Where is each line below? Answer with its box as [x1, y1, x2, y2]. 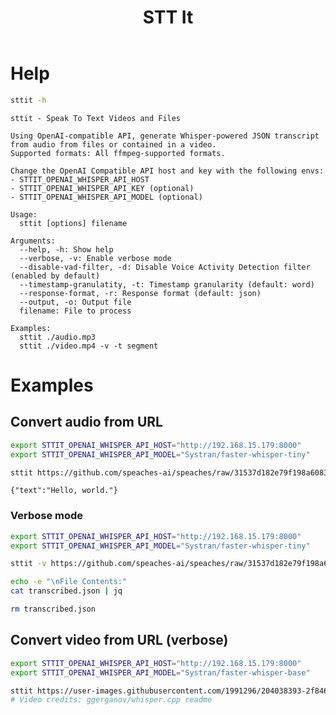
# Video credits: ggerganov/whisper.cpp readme [10, 695, 213, 705]
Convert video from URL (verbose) [10, 632, 229, 649]
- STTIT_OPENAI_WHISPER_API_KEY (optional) [10, 183, 195, 193]
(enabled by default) [10, 271, 101, 281]
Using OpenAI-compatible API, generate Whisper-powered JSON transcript [10, 131, 320, 141]
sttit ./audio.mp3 [19, 332, 97, 342]
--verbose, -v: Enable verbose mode [19, 253, 172, 263]
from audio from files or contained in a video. [10, 139, 217, 150]
